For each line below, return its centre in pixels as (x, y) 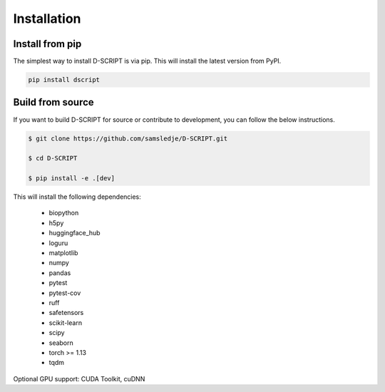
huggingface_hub (75, 233)
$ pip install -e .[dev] (72, 179)
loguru (58, 243)
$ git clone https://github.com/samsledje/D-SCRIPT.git (128, 138)
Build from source (53, 102)
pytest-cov (65, 293)
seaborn (61, 343)
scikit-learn (65, 323)
